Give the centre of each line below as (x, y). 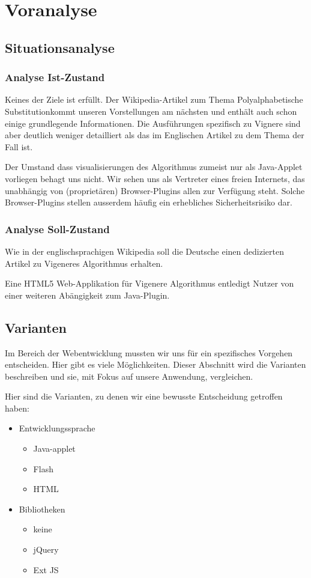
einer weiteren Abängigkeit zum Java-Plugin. (87, 295)
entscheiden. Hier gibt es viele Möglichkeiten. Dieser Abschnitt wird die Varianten (155, 364)
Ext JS (46, 569)
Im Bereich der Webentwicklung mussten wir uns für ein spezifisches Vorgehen (149, 352)
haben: (17, 408)
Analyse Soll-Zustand (57, 229)
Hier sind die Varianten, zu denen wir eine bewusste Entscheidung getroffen (144, 396)
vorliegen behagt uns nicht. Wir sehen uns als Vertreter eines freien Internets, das (155, 178)
